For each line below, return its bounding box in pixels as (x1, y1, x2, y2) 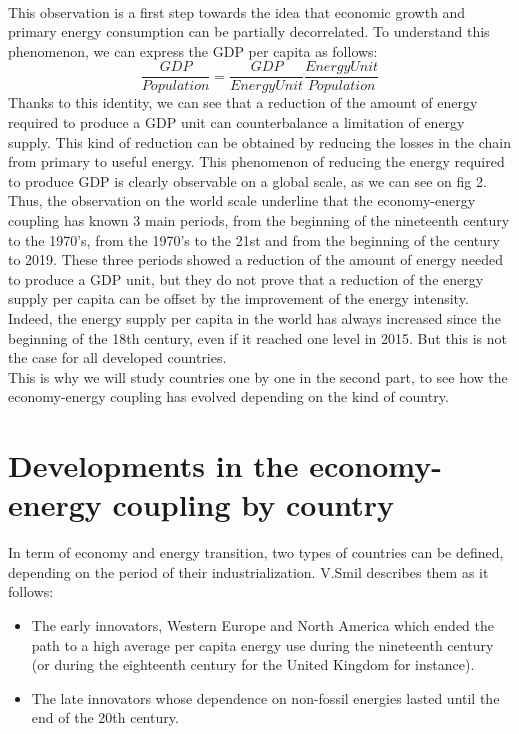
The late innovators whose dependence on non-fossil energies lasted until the (31, 687, 500, 708)
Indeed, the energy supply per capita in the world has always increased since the (8, 307, 501, 328)
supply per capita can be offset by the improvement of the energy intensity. (8, 288, 469, 309)
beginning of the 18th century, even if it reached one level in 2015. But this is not (8, 327, 507, 348)
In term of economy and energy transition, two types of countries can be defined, (8, 542, 504, 563)
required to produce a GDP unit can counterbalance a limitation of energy (8, 112, 465, 133)
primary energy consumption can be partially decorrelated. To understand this (8, 21, 490, 42)
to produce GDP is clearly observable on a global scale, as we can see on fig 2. (8, 170, 487, 191)
